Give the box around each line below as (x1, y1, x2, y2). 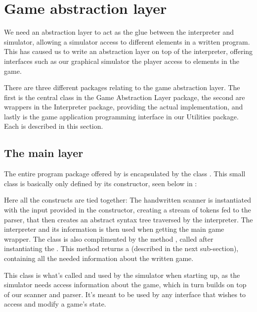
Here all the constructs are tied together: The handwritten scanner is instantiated (4, 195, 251, 205)
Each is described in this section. (4, 121, 103, 131)
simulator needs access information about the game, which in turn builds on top (4, 279, 247, 290)
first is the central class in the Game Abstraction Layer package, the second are (4, 92, 245, 102)
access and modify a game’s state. (4, 299, 106, 309)
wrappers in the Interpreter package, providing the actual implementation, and (4, 102, 243, 112)
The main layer (4, 145, 84, 160)
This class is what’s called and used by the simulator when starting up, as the (4, 269, 240, 280)
